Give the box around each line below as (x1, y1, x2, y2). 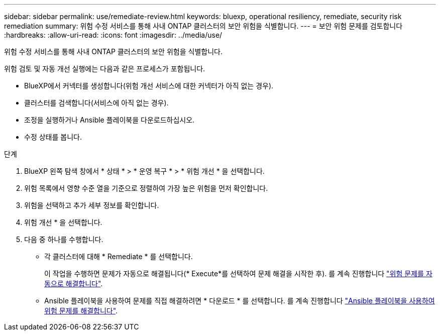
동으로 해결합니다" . (44, 279, 103, 288)
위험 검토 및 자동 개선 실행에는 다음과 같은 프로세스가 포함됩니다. (4, 64, 205, 73)
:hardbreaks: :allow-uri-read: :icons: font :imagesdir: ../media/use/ (4, 31, 223, 39)
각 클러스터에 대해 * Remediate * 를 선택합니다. (44, 252, 193, 261)
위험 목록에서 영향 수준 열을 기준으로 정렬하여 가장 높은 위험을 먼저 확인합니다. (24, 184, 268, 192)
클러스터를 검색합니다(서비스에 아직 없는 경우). (24, 98, 169, 107)
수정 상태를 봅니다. (24, 133, 82, 141)
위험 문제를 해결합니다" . (44, 306, 118, 315)
